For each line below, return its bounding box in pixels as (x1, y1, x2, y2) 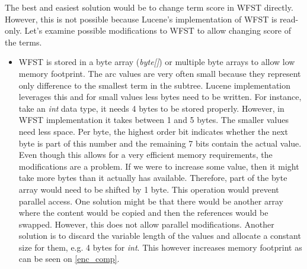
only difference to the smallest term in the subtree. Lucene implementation (18, 79, 291, 91)
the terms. (5, 35, 42, 48)
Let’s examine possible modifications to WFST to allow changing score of (24, 24, 292, 37)
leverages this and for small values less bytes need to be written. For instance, (18, 90, 302, 103)
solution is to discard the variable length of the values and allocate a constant (18, 229, 301, 242)
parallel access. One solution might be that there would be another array (18, 195, 283, 207)
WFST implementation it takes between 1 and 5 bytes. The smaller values (18, 114, 289, 126)
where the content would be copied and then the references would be (18, 206, 268, 219)
